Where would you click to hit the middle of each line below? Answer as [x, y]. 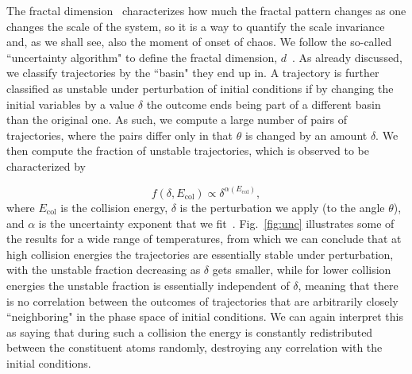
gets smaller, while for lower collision [302, 270]
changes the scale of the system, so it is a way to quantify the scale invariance [196, 26]
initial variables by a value [71, 104]
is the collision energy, [114, 207]
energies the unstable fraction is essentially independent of [148, 285]
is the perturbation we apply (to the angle [282, 207]
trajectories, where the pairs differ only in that [120, 135]
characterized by [46, 166]
